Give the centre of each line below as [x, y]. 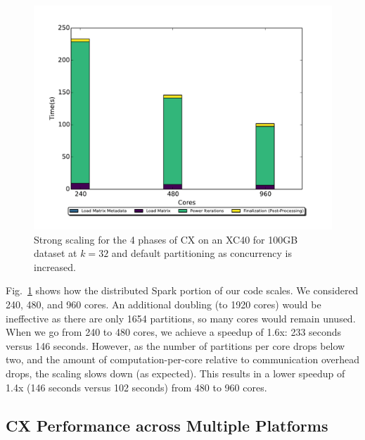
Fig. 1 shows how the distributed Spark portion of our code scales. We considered [182, 290]
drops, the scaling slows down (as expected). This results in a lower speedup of [175, 373]
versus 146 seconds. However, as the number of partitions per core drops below [175, 345]
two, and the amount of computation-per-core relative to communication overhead [182, 359]
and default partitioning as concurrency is [202, 253]
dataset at [56, 253]
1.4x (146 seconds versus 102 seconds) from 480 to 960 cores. [136, 387]
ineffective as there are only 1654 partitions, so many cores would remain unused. [181, 318]
